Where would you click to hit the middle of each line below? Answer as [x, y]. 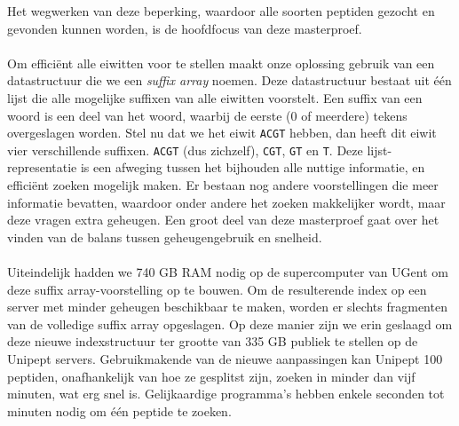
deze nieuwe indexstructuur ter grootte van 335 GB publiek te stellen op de [213, 341]
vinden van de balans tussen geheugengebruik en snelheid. [165, 237]
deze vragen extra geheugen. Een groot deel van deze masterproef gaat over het [223, 220]
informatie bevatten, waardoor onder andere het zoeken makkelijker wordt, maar [226, 202]
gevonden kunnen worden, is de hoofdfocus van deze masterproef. [185, 28]
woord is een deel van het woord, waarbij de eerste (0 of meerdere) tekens [207, 115]
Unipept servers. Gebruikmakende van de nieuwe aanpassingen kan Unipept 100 [225, 359]
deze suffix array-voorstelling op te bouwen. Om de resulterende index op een [217, 289]
